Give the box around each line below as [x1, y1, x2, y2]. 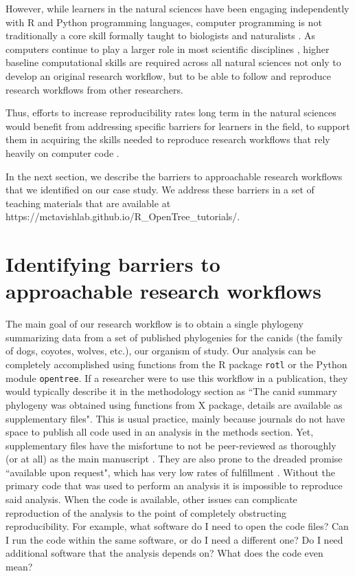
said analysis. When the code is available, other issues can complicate [5, 492, 297, 506]
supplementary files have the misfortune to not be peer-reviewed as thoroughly [5, 438, 336, 452]
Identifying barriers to [5, 250, 220, 278]
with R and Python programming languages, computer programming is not [5, 14, 322, 29]
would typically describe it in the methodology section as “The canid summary [5, 384, 337, 398]
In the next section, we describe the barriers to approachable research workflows [5, 169, 343, 183]
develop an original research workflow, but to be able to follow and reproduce [5, 68, 331, 83]
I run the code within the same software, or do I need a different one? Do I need [5, 532, 343, 546]
